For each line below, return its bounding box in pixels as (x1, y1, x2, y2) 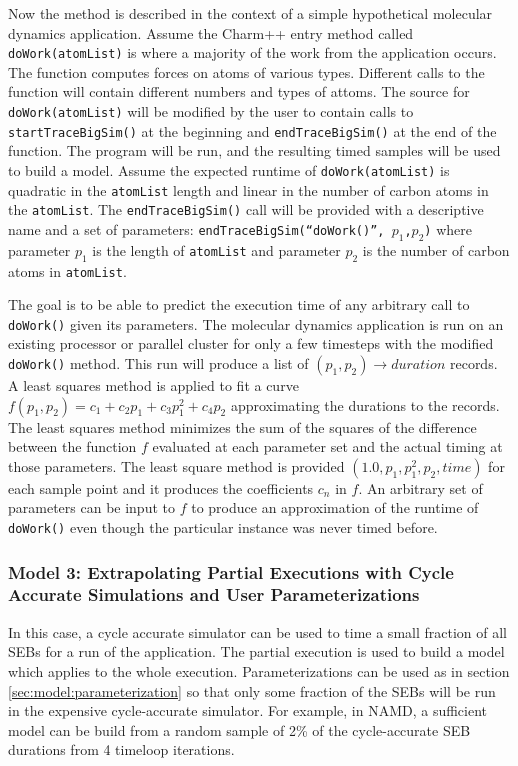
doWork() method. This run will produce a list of (8, 353, 309, 373)
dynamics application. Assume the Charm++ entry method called (8, 22, 414, 43)
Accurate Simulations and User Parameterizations (8, 582, 420, 607)
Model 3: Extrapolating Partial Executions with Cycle (8, 559, 454, 584)
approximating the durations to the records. (230, 394, 500, 415)
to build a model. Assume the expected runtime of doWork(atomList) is (8, 159, 450, 180)
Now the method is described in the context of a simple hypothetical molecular (8, 3, 493, 23)
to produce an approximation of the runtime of (191, 497, 479, 518)
